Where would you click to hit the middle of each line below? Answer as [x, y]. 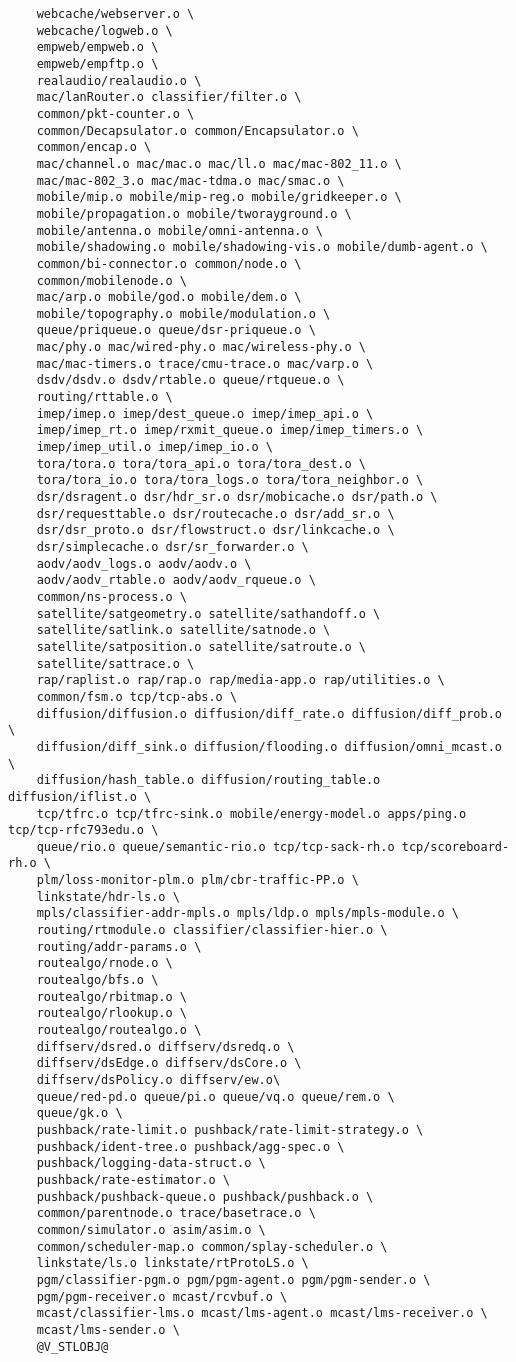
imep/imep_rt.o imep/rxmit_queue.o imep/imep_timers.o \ [230, 430]
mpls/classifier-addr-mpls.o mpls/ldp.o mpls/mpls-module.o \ [248, 913]
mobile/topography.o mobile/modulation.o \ [183, 313]
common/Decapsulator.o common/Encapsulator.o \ [197, 130]
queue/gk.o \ [79, 1113]
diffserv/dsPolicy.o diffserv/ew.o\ [158, 1080]
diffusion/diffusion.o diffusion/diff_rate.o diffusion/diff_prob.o [269, 713]
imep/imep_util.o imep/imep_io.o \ [154, 447]
